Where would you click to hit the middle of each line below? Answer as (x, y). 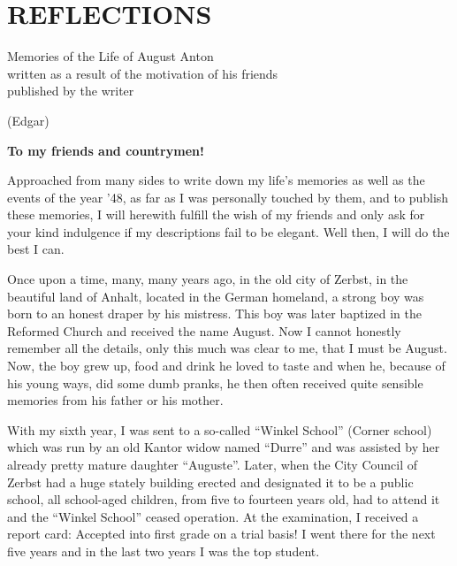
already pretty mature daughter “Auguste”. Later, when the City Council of (213, 464)
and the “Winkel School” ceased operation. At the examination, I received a (213, 516)
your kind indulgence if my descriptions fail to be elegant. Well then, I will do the (228, 231)
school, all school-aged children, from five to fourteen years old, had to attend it (224, 499)
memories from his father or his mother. (115, 400)
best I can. (36, 249)
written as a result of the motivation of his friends (143, 73)
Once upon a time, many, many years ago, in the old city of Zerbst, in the (208, 279)
